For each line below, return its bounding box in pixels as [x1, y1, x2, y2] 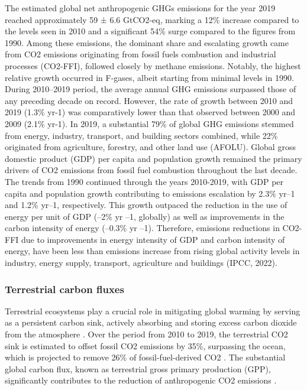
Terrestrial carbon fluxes [5, 281, 124, 296]
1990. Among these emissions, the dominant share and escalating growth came [5, 36, 289, 48]
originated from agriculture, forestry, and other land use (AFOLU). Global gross [5, 141, 296, 153]
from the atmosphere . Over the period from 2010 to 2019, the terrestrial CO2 [5, 328, 288, 340]
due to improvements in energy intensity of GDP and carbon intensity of [21, 233, 285, 245]
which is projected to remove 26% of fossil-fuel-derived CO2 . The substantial [5, 351, 286, 363]
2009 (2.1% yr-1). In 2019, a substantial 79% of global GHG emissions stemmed [5, 117, 294, 129]
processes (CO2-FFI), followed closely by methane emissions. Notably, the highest [5, 59, 301, 71]
